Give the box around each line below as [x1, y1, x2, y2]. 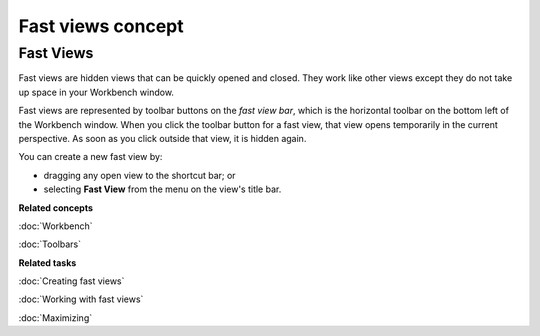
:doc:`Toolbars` [18, 238, 82, 250]
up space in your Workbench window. [18, 86, 175, 98]
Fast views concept [18, 15, 184, 37]
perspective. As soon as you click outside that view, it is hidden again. [18, 132, 307, 144]
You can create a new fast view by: [18, 151, 163, 163]
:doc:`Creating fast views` [18, 275, 125, 287]
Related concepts [18, 201, 94, 214]
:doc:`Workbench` [18, 220, 94, 232]
